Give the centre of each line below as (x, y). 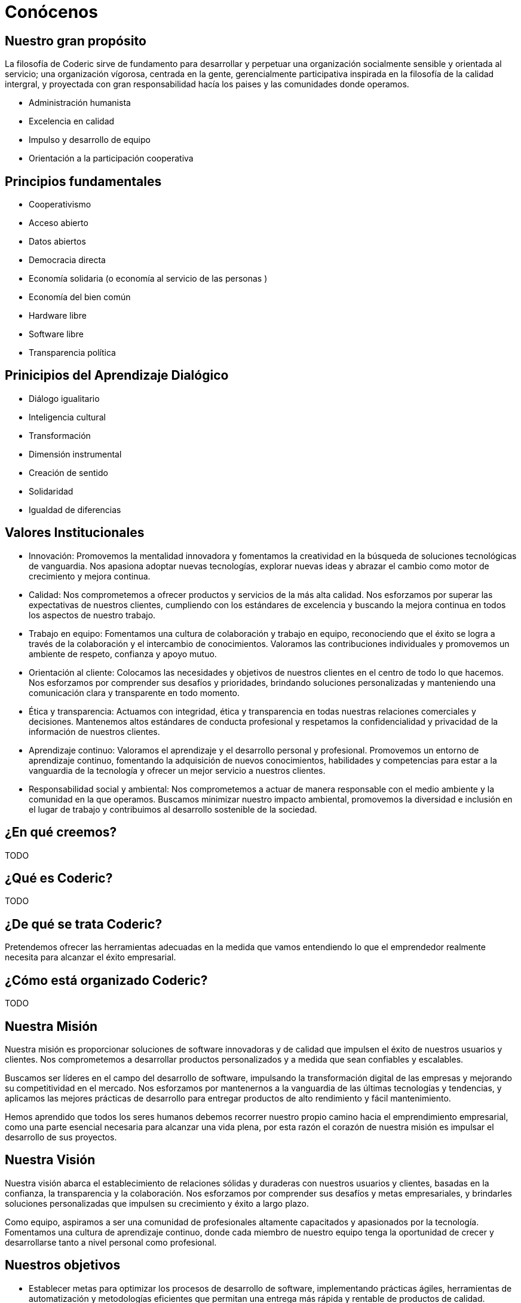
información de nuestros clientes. (94, 731)
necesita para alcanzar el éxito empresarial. (91, 957)
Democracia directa (67, 260)
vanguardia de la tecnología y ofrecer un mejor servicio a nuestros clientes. (177, 770)
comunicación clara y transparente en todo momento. (134, 692)
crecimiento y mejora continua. (90, 576)
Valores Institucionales (75, 533)
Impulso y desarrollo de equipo (90, 140)
